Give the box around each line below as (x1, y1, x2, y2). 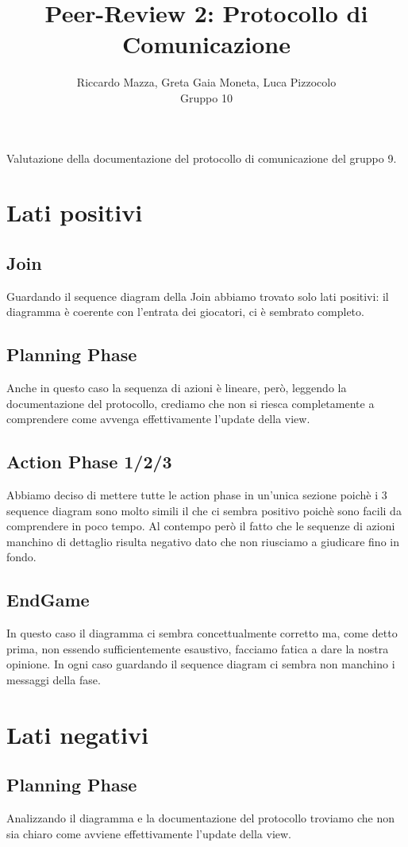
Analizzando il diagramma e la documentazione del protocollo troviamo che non (6, 810, 395, 826)
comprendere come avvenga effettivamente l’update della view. (6, 410, 310, 427)
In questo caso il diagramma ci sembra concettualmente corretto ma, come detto (6, 625, 398, 641)
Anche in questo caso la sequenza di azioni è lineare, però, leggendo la (6, 379, 347, 396)
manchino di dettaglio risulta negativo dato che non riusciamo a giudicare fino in (6, 533, 399, 549)
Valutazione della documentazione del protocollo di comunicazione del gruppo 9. (6, 149, 397, 166)
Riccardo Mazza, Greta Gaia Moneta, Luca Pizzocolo (76, 74, 337, 90)
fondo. (6, 549, 37, 565)
